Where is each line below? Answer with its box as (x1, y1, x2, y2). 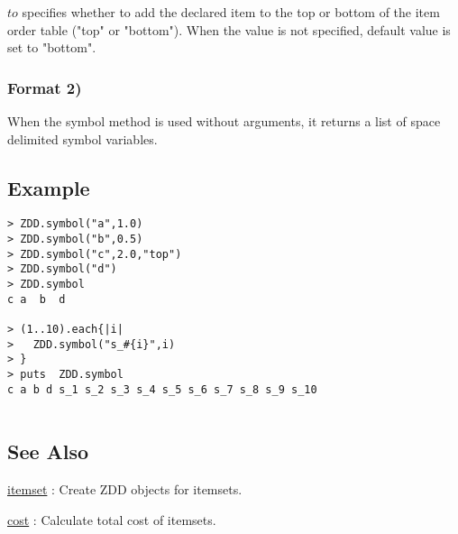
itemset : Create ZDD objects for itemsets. (7, 480, 243, 499)
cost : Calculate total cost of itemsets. (7, 510, 216, 529)
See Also (7, 437, 89, 465)
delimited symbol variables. (7, 129, 158, 148)
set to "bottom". (7, 38, 96, 57)
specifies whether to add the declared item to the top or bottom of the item (22, 3, 440, 21)
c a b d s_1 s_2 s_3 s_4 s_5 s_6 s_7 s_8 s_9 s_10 (7, 382, 317, 396)
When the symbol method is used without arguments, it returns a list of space (7, 112, 441, 130)
